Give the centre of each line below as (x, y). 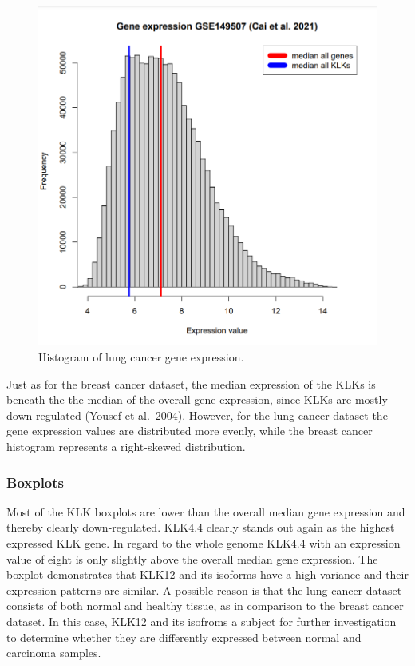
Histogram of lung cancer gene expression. (141, 357)
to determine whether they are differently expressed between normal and (184, 637)
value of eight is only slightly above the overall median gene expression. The (192, 558)
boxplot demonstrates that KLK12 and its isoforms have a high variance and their (207, 574)
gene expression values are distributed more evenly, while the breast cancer (190, 431)
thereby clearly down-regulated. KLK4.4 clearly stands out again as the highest (201, 527)
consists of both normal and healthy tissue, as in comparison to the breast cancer (205, 606)
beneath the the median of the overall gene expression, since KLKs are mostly (197, 399)
